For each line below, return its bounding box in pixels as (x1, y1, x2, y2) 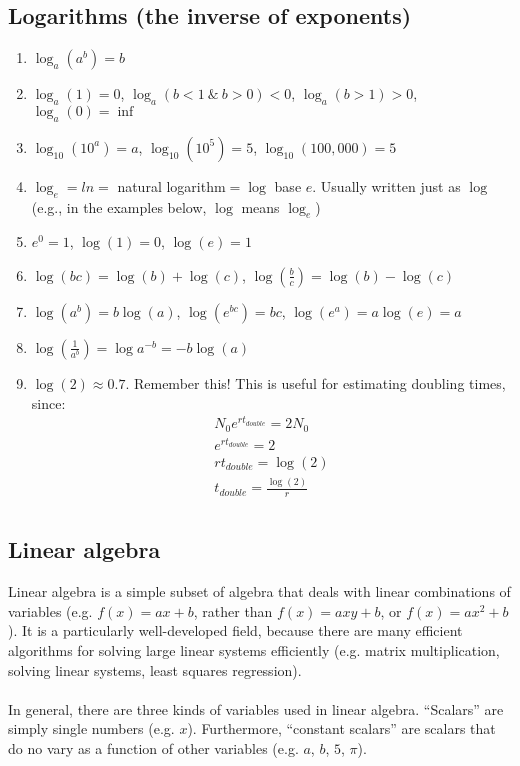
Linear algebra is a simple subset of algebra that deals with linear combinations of (8, 581, 511, 602)
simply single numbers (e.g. (8, 718, 175, 739)
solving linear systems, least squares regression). (8, 659, 302, 680)
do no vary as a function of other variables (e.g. (8, 738, 299, 759)
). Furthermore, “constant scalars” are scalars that (187, 718, 496, 739)
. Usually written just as (312, 175, 461, 196)
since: (31, 392, 66, 413)
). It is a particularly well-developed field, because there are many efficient (8, 620, 463, 641)
